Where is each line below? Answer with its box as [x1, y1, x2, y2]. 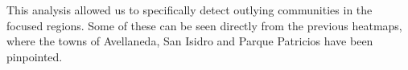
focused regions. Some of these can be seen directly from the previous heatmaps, [6, 17, 402, 33]
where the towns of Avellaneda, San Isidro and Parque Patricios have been [6, 33, 373, 49]
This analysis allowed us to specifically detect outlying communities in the [6, 2, 373, 17]
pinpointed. [6, 48, 63, 64]
